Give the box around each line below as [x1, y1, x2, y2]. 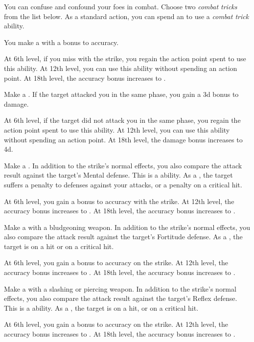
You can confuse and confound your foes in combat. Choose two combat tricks [4, 1, 237, 11]
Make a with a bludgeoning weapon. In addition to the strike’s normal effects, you [4, 222, 251, 232]
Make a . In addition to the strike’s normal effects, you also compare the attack [4, 160, 242, 170]
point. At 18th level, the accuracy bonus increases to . [4, 72, 166, 83]
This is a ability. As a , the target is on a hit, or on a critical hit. [4, 302, 199, 313]
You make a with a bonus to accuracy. [4, 37, 119, 47]
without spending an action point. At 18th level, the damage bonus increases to [4, 134, 243, 144]
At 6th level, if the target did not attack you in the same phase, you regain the [4, 115, 241, 125]
